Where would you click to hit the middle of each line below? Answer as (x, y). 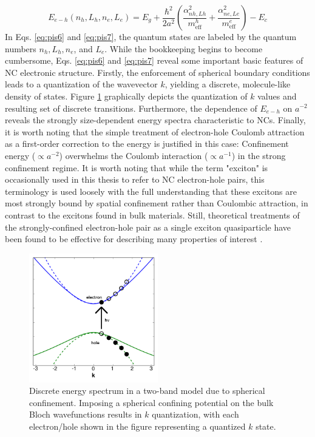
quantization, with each (195, 414)
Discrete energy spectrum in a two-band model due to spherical (147, 391)
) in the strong (259, 155)
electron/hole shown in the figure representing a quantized (137, 426)
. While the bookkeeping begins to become (184, 48)
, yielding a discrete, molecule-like (228, 84)
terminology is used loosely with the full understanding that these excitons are (151, 191)
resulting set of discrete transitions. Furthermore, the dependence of (131, 108)
